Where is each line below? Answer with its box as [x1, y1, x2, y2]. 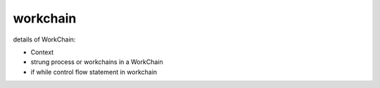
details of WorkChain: [13, 35, 76, 44]
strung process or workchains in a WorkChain [30, 58, 163, 66]
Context [30, 48, 54, 56]
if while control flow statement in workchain [30, 68, 158, 76]
